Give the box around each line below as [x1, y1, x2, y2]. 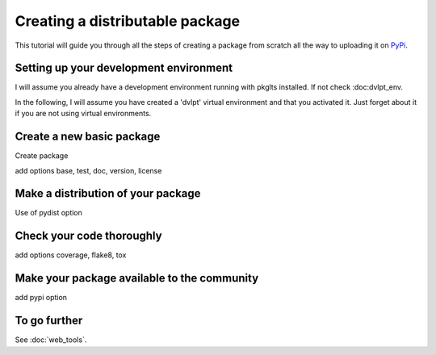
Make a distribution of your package [15, 186, 201, 201]
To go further [15, 314, 83, 328]
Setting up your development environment [15, 61, 233, 75]
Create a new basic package [15, 130, 161, 144]
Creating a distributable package [15, 12, 241, 30]
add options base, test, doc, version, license [15, 165, 162, 175]
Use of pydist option [15, 208, 82, 218]
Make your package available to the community [15, 271, 259, 286]
